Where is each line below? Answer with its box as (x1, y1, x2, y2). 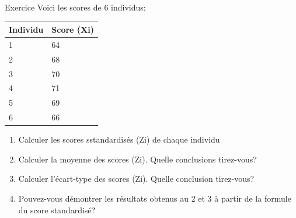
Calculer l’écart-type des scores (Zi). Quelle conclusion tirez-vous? (18, 172, 255, 185)
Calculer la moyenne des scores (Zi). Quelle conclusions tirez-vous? (18, 153, 257, 165)
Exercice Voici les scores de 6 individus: (5, 1, 146, 13)
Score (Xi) (51, 23, 95, 36)
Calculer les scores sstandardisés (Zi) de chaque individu (18, 133, 220, 146)
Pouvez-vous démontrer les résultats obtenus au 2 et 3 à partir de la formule (18, 192, 291, 205)
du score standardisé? (18, 203, 96, 216)
